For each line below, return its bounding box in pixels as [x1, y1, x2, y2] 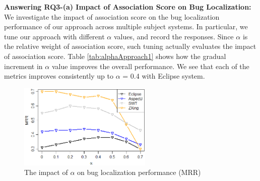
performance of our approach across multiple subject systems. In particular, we [4, 21, 248, 32]
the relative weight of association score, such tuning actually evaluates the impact [4, 41, 256, 51]
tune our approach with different [4, 31, 105, 41]
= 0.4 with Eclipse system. [122, 71, 205, 81]
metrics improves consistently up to [4, 71, 113, 81]
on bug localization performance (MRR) [77, 167, 201, 177]
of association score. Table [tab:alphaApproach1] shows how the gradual [4, 50, 226, 61]
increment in [4, 61, 43, 71]
